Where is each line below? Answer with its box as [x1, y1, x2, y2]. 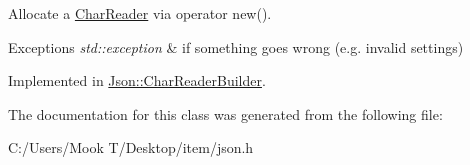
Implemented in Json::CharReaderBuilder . [8, 70, 266, 91]
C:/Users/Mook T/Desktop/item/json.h [8, 137, 254, 158]
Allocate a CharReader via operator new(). [8, 3, 272, 23]
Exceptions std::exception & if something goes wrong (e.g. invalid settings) [8, 36, 464, 57]
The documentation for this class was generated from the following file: [8, 103, 443, 124]
